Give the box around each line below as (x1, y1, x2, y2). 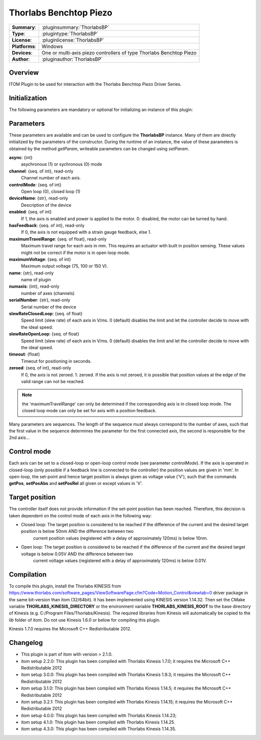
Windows (42, 43, 63, 49)
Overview (9, 68, 39, 77)
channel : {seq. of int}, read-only (9, 168, 73, 174)
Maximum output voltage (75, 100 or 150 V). (21, 263, 108, 269)
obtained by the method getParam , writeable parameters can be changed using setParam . (9, 145, 189, 151)
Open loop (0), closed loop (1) (21, 189, 81, 194)
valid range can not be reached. (21, 378, 85, 384)
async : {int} (9, 155, 33, 161)
